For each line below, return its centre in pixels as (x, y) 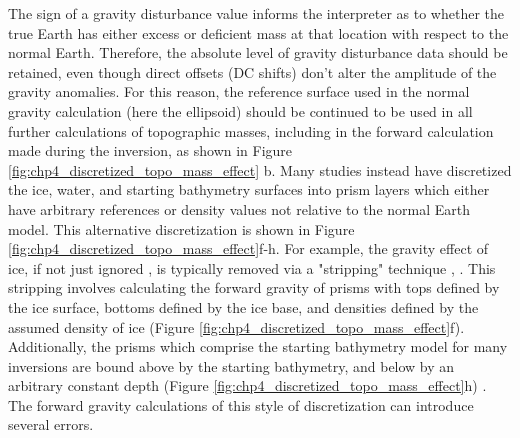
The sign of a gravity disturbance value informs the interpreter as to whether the (256, 13)
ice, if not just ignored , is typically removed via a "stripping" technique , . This (252, 267)
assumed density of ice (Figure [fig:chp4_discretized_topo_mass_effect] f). (236, 326)
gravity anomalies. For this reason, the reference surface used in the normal (239, 91)
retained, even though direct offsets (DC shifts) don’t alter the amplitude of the (252, 71)
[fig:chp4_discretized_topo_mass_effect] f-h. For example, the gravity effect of (248, 248)
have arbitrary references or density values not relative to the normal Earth (239, 208)
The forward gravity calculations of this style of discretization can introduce (241, 404)
